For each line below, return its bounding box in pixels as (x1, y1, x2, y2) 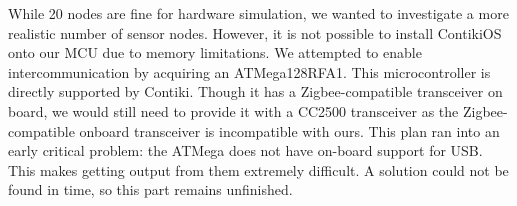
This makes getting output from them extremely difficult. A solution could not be (8, 159, 509, 180)
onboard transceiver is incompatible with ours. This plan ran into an (79, 120, 500, 141)
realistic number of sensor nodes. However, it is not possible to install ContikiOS (8, 22, 502, 43)
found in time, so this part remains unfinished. (8, 179, 293, 200)
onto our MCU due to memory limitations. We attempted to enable (8, 42, 422, 63)
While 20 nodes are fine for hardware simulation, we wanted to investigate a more (8, 3, 509, 23)
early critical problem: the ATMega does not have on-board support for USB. (8, 140, 483, 161)
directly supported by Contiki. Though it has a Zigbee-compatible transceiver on (8, 81, 503, 102)
